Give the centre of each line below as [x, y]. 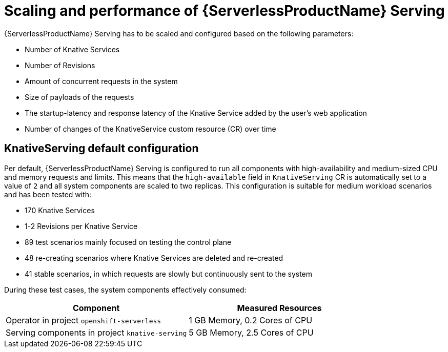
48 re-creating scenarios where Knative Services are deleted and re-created [154, 258]
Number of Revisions [60, 65]
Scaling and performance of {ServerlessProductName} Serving [225, 11]
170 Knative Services [60, 210]
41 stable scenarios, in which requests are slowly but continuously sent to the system [169, 274]
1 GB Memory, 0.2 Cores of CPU [251, 320]
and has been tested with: [48, 194]
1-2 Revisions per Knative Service [81, 226]
